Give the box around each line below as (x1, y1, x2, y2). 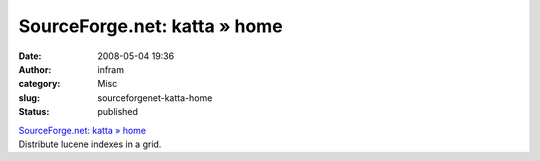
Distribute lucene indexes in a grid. (18, 138, 162, 150)
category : (18, 78, 61, 90)
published (97, 106, 139, 118)
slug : (18, 91, 40, 104)
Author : (18, 63, 52, 75)
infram (97, 63, 125, 75)
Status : (18, 106, 50, 118)
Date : (18, 50, 42, 62)
